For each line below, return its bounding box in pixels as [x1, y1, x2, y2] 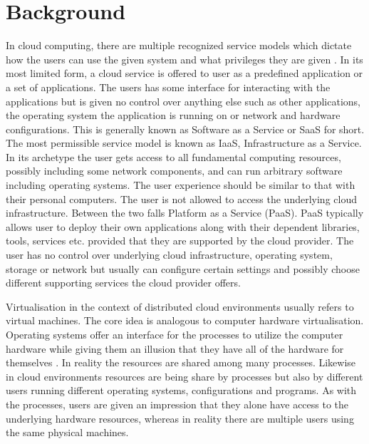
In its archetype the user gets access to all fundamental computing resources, [6, 149, 341, 164]
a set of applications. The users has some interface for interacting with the [6, 79, 331, 94]
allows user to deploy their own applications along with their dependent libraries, [6, 219, 360, 234]
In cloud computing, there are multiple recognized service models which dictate [6, 38, 352, 53]
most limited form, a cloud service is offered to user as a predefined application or [6, 66, 363, 81]
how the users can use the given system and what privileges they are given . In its [6, 51, 363, 66]
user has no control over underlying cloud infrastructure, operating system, [6, 247, 333, 262]
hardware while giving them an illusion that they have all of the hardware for [6, 341, 344, 356]
